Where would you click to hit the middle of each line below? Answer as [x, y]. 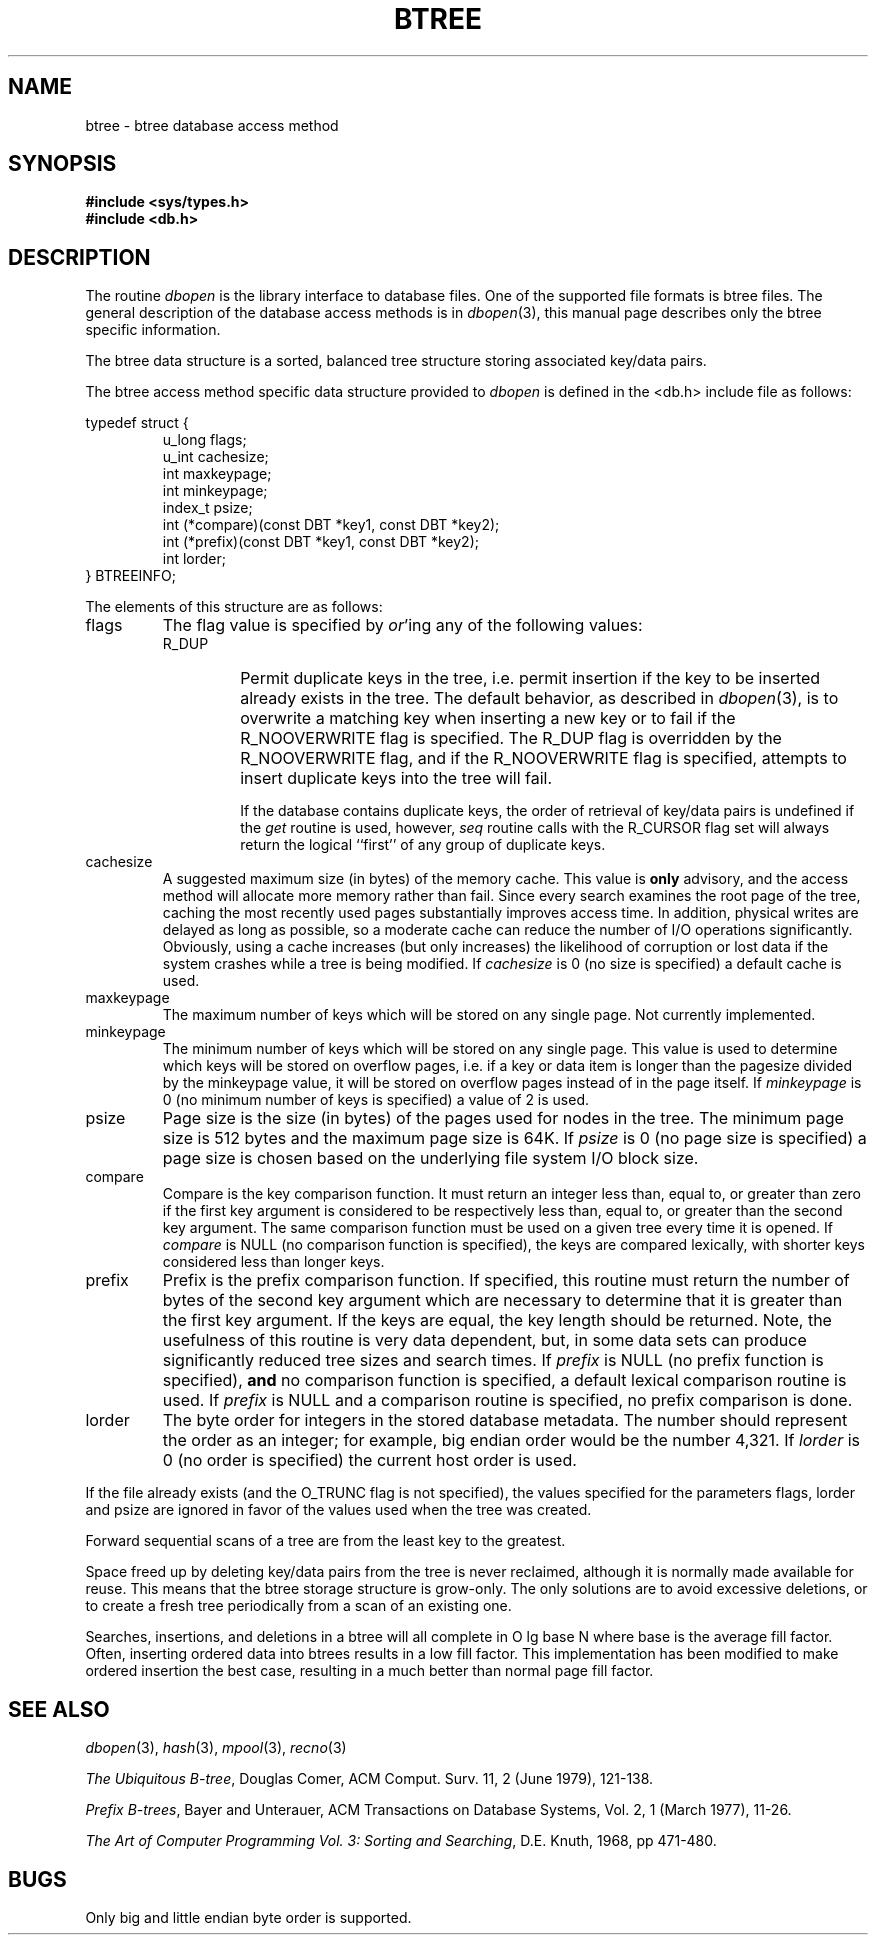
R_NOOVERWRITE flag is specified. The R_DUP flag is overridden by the [511, 738]
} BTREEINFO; [131, 576]
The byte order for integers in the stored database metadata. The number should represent [505, 1420]
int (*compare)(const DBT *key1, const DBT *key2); [331, 525]
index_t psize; [207, 508]
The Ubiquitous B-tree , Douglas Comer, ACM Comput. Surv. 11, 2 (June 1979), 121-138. [369, 1779]
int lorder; [194, 559]
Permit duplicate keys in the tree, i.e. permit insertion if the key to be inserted [530, 678]
